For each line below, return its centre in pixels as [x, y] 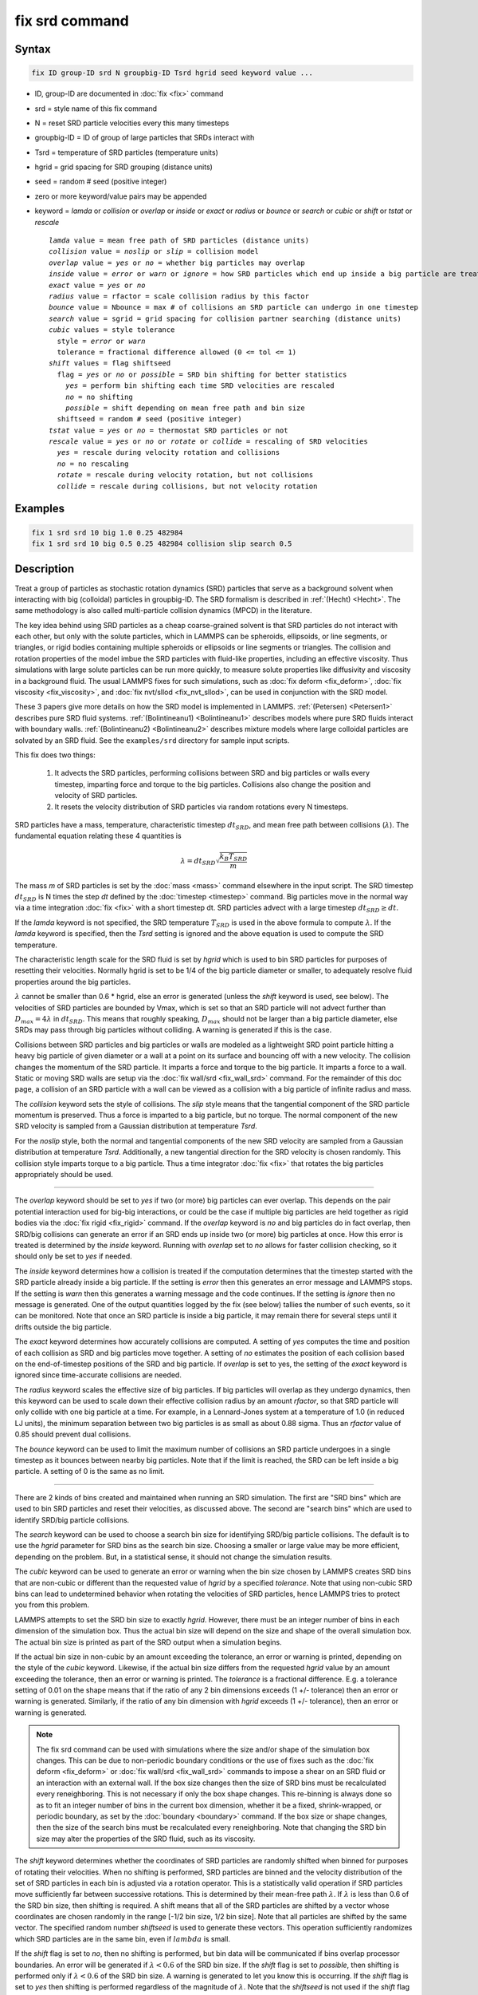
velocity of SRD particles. [96, 796]
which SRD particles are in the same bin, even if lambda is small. [123, 1938]
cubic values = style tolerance [112, 330]
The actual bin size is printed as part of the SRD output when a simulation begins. [148, 1642]
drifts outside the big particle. [63, 1327]
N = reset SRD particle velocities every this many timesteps [132, 123]
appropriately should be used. [64, 1175]
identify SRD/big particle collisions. [72, 1519]
